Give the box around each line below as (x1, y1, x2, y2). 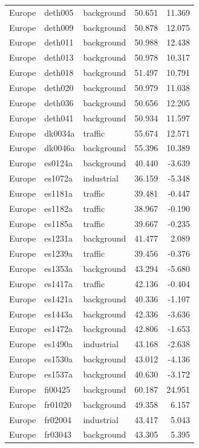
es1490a (44, 338, 73, 350)
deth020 (44, 81, 74, 93)
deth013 (44, 51, 74, 64)
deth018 (44, 66, 74, 79)
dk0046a (44, 141, 75, 154)
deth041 (44, 111, 74, 124)
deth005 (44, 5, 74, 18)
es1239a (44, 247, 73, 260)
